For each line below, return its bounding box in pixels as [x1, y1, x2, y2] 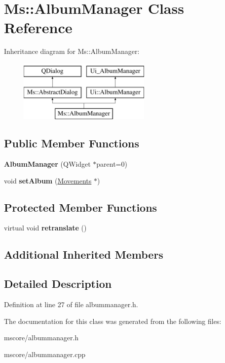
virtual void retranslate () [4, 223, 87, 233]
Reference [4, 17, 73, 38]
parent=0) [96, 159, 127, 169]
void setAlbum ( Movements [4, 175, 92, 185]
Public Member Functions [4, 136, 139, 151]
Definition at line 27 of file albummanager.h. [4, 299, 138, 310]
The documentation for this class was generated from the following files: [4, 316, 222, 326]
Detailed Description [4, 276, 112, 291]
